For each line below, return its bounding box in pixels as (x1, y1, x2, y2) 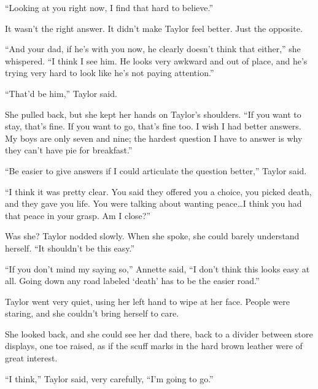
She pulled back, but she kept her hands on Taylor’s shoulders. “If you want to (5, 107, 301, 120)
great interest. (5, 352, 58, 364)
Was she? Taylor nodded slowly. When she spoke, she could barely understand (5, 229, 300, 242)
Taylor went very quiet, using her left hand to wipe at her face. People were (5, 295, 290, 307)
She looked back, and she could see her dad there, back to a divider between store (5, 327, 313, 340)
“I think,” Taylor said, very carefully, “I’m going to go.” (5, 372, 214, 385)
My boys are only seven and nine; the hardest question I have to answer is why (5, 131, 303, 144)
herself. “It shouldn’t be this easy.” (5, 241, 135, 254)
